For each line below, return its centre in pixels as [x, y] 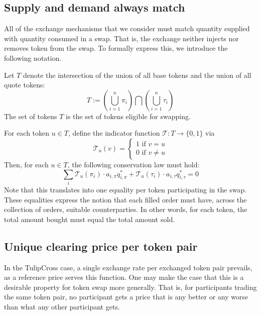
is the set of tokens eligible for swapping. [128, 116]
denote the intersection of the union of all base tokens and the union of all [137, 75]
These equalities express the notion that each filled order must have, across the [125, 199]
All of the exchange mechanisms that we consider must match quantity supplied [127, 28]
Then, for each [26, 164]
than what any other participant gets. [62, 306]
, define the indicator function [114, 133]
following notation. [33, 58]
